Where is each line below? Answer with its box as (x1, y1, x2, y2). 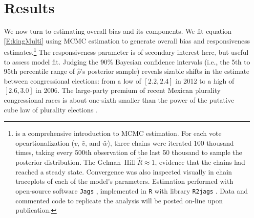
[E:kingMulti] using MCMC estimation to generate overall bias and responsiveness (4, 35, 250, 45)
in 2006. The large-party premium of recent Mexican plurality (36, 85, 221, 95)
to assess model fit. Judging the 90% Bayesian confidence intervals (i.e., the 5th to (4, 56, 250, 66)
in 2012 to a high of (175, 75, 234, 86)
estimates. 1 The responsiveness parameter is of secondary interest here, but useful (4, 45, 249, 57)
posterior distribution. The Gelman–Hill (15, 157, 135, 167)
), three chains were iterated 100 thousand (107, 137, 234, 148)
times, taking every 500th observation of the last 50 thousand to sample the (15, 147, 242, 157)
